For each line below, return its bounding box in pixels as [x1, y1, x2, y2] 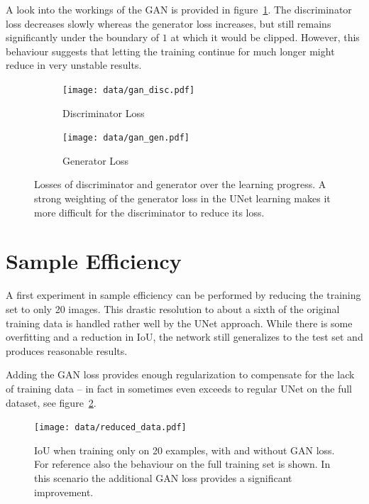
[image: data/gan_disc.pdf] [62, 84, 195, 95]
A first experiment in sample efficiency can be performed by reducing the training [6, 287, 361, 302]
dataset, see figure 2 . [6, 395, 97, 410]
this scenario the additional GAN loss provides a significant [34, 470, 292, 485]
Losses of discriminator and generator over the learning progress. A [34, 177, 326, 192]
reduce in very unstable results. [6, 57, 142, 72]
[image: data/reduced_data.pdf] [34, 422, 187, 433]
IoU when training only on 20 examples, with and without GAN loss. [34, 442, 335, 457]
